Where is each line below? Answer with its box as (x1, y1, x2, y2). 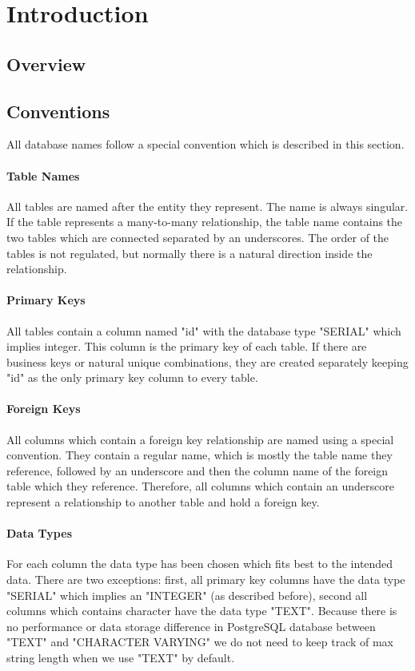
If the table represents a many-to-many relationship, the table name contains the (6, 213, 403, 230)
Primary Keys (6, 292, 86, 308)
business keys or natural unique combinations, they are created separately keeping (6, 353, 409, 370)
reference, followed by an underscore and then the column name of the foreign (6, 462, 389, 478)
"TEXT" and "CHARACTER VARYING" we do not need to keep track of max (6, 633, 394, 650)
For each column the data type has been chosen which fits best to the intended (6, 555, 393, 572)
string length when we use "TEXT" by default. (6, 649, 235, 666)
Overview (6, 51, 86, 76)
